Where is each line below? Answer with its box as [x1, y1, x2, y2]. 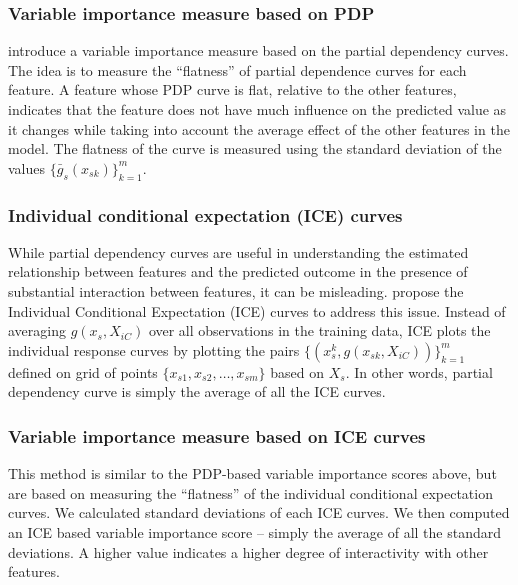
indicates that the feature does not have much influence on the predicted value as [8, 99, 507, 119]
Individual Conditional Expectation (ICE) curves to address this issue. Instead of [8, 300, 506, 321]
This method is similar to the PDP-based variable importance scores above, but [8, 463, 497, 484]
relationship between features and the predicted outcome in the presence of [8, 261, 468, 282]
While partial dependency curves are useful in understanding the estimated [8, 241, 469, 262]
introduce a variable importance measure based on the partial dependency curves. [8, 40, 509, 61]
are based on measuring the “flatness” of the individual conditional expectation [8, 482, 493, 503]
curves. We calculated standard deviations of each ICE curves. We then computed [8, 502, 510, 523]
